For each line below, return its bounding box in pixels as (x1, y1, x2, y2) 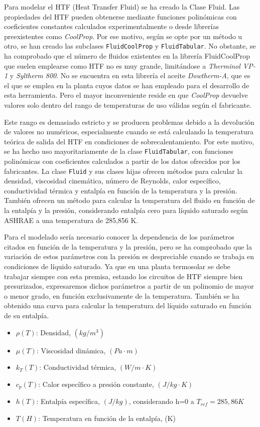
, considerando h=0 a (128, 396, 194, 406)
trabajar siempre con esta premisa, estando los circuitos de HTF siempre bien (4, 271, 243, 281)
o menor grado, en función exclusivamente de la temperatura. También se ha (4, 290, 239, 301)
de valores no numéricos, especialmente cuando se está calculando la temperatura (4, 126, 254, 137)
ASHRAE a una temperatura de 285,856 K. (4, 215, 139, 225)
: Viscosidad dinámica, (36, 345, 106, 355)
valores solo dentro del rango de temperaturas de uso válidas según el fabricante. (4, 100, 252, 110)
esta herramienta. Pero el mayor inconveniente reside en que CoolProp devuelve (4, 90, 248, 100)
